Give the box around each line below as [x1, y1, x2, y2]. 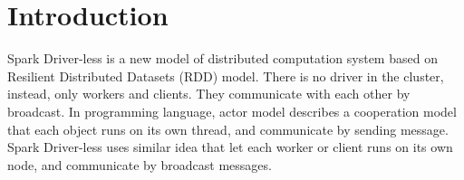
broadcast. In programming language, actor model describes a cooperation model [7, 101, 457, 120]
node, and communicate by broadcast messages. [7, 155, 272, 174]
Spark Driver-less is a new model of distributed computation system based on [7, 49, 438, 68]
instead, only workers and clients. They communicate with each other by [7, 84, 411, 103]
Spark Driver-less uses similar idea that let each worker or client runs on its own [7, 137, 453, 156]
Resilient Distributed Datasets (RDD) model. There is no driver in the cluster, [7, 66, 444, 85]
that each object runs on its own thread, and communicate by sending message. [7, 119, 449, 138]
